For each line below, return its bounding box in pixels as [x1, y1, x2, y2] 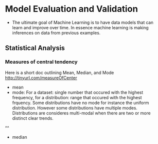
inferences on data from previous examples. [12, 30, 101, 36]
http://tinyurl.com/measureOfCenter [5, 74, 77, 81]
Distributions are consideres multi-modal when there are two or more [12, 110, 151, 116]
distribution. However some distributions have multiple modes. [12, 105, 138, 110]
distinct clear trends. [12, 115, 53, 121]
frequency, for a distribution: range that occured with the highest [12, 94, 142, 100]
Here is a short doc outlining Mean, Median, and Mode [5, 70, 114, 75]
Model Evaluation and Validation [5, 3, 138, 15]
